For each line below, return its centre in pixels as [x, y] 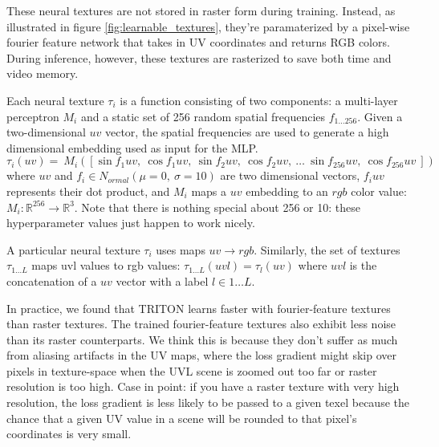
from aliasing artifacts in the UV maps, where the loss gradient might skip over [201, 355]
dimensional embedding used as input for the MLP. [132, 147]
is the [363, 265]
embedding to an [287, 191]
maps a [209, 191]
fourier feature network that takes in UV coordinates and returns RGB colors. [198, 42]
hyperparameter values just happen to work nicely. [131, 223]
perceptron [33, 116]
